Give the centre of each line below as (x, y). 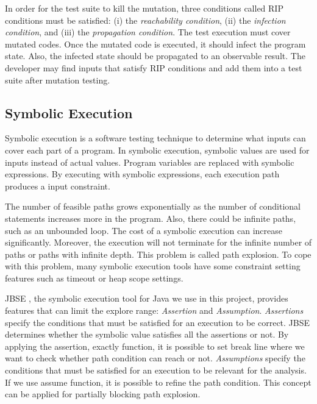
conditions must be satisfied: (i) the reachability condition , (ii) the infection (145, 20)
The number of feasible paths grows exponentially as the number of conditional (153, 206)
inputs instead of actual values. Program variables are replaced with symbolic (150, 162)
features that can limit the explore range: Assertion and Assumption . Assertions (154, 310)
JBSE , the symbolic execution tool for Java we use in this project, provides (147, 298)
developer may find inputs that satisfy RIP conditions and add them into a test (154, 67)
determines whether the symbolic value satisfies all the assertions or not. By (147, 334)
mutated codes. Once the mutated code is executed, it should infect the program (155, 44)
